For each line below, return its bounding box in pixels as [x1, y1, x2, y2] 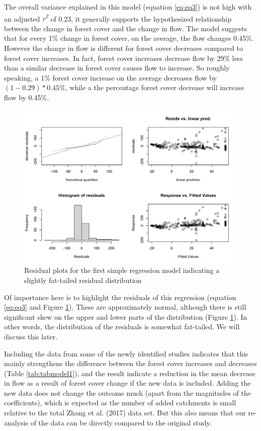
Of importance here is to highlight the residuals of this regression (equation [4, 292, 236, 302]
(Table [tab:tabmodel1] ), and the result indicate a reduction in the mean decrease [4, 368, 255, 378]
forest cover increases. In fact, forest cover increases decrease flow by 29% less [4, 52, 243, 63]
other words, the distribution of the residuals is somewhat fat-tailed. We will [4, 321, 240, 332]
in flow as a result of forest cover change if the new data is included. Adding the [4, 378, 251, 388]
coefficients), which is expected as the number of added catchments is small [4, 397, 236, 408]
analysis [4, 417, 28, 427]
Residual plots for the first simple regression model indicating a [24, 265, 220, 275]
